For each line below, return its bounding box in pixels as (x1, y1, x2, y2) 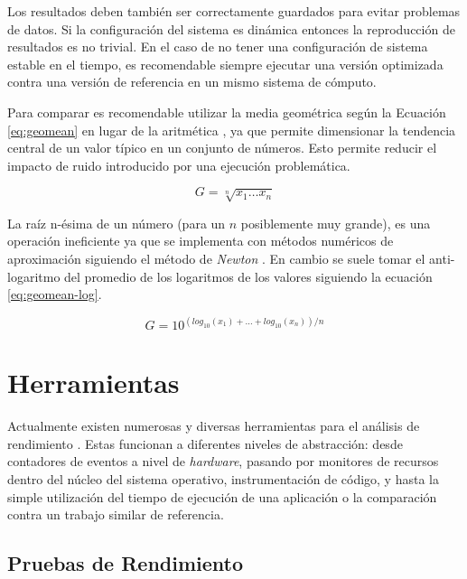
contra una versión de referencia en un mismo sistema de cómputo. (7, 72, 377, 91)
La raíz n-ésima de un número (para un (7, 213, 226, 232)
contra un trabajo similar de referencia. (7, 505, 224, 524)
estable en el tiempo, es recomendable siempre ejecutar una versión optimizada (7, 54, 444, 73)
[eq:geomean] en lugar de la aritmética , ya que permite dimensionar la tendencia (7, 120, 456, 139)
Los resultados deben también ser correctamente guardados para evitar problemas (7, 2, 461, 20)
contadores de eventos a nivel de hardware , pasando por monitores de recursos (7, 452, 439, 471)
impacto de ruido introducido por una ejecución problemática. (7, 155, 350, 174)
